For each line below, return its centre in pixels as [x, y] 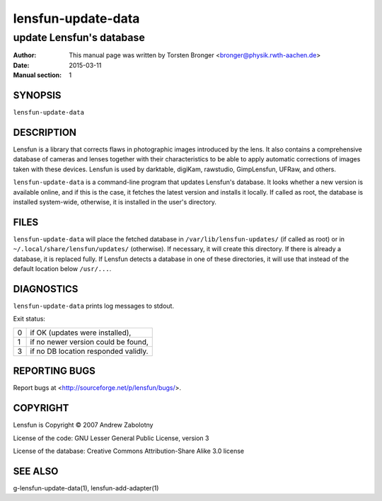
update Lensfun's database [79, 38]
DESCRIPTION [45, 132]
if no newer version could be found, [89, 342]
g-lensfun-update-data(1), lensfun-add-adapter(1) [86, 488]
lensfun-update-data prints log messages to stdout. [94, 306]
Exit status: [29, 319]
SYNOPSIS [37, 95]
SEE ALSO [36, 471]
